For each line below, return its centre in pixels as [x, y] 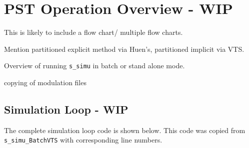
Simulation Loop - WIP [66, 109]
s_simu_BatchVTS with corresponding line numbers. [83, 140]
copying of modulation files [45, 82]
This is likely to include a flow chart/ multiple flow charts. [93, 32]
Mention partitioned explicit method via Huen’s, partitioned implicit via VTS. [124, 49]
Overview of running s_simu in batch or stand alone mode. [94, 66]
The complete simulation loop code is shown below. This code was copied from [125, 130]
